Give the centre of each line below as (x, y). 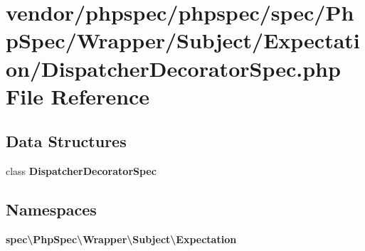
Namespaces (51, 209)
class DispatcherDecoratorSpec (81, 171)
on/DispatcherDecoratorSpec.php (173, 68)
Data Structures (66, 141)
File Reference (78, 96)
